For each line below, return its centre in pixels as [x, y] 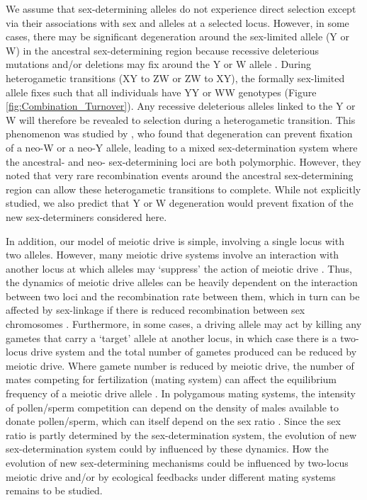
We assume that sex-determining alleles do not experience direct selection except [181, 8]
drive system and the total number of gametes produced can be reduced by [194, 352]
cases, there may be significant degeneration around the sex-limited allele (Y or [177, 36]
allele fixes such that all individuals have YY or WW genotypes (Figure [161, 92]
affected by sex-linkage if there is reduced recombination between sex [156, 310]
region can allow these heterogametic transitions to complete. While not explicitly [183, 189]
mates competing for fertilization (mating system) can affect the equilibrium [171, 379]
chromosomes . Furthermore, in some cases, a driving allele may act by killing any [184, 324]
